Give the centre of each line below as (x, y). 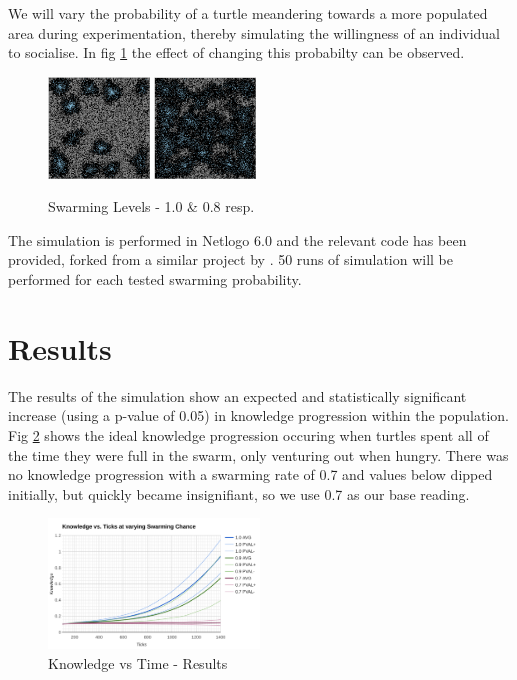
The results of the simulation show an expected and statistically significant (237, 395)
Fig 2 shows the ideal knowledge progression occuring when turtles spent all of (248, 434)
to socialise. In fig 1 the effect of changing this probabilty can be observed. (236, 52)
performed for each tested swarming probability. (155, 279)
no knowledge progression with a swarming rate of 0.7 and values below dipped (250, 474)
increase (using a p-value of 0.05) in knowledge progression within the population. (258, 415)
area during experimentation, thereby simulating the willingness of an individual (254, 32)
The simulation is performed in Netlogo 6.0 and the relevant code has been (237, 239)
